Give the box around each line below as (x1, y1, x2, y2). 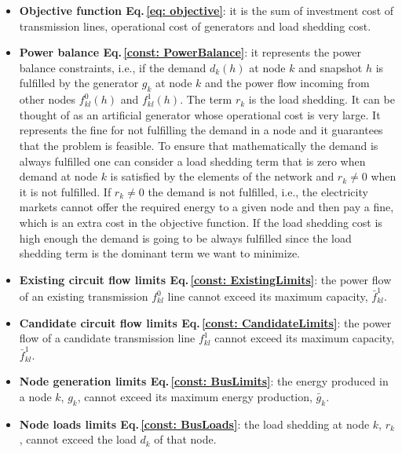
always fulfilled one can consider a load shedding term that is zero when (19, 152, 366, 169)
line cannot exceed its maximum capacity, (167, 288, 368, 305)
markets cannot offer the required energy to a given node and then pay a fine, (19, 199, 394, 215)
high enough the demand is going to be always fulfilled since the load (19, 229, 352, 246)
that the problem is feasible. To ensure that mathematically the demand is (19, 137, 378, 153)
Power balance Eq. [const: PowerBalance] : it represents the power (19, 44, 362, 60)
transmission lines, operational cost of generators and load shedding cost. (19, 17, 371, 34)
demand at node (19, 168, 97, 184)
